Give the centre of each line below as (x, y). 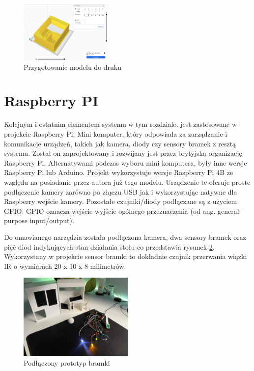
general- (230, 211)
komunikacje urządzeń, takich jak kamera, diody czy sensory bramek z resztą (120, 143)
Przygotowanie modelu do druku (73, 67)
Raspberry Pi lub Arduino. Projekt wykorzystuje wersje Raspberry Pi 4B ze (119, 172)
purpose (16, 220)
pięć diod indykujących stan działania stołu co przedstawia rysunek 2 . (109, 246)
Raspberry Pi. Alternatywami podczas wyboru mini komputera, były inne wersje (126, 162)
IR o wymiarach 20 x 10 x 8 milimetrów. (65, 266)
